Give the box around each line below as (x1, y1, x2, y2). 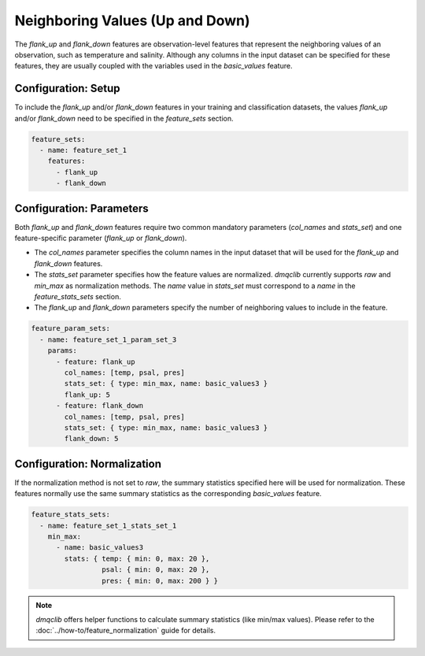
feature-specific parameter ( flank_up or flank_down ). (14, 233, 187, 243)
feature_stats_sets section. (34, 292, 121, 302)
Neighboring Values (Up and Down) (14, 12, 251, 29)
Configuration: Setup (14, 82, 121, 95)
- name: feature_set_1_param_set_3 (39, 335, 177, 344)
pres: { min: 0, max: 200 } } (101, 576, 218, 585)
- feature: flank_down (56, 402, 144, 410)
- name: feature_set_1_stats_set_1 (39, 521, 177, 530)
